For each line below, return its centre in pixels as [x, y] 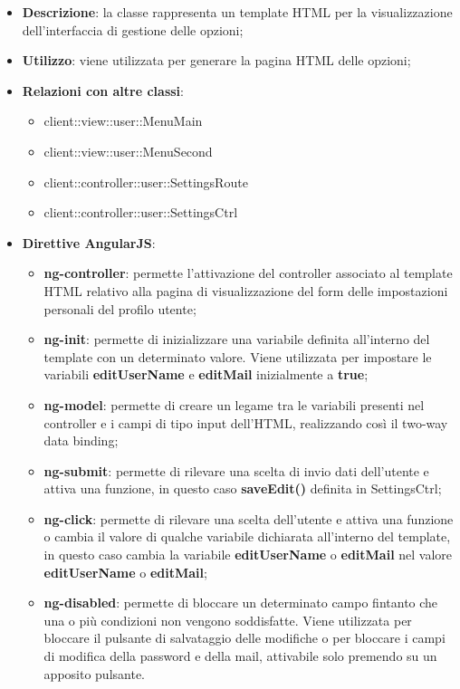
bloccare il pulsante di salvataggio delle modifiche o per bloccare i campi [244, 638]
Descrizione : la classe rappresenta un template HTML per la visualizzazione [237, 12]
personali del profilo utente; [120, 308]
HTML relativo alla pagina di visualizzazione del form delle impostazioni [246, 290]
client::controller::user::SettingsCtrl [141, 212]
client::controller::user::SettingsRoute [146, 182]
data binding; [81, 440]
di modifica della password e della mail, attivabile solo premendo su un [240, 656]
